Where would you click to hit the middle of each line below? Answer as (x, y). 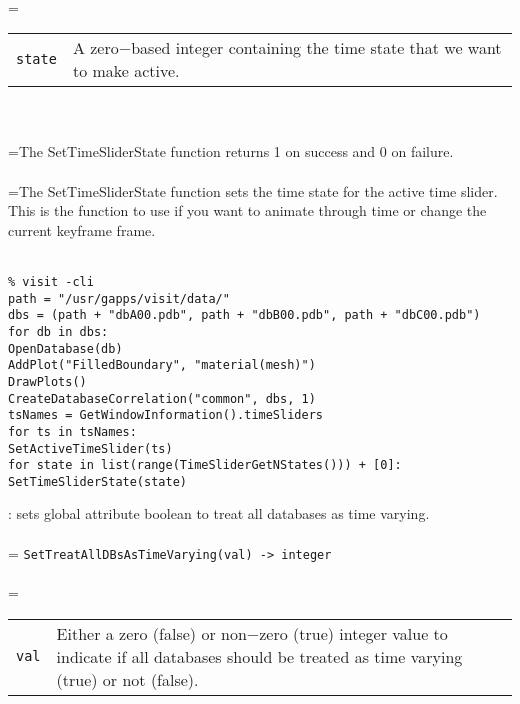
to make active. (126, 71)
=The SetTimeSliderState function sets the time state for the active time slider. (253, 190)
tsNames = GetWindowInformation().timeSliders (165, 415)
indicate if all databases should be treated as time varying (259, 656)
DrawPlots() (47, 381)
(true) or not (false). (127, 679)
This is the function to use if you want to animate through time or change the (247, 210)
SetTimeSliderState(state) (97, 481)
